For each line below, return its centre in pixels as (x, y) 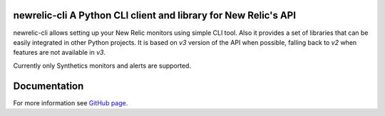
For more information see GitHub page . (71, 102)
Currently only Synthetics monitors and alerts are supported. (102, 65)
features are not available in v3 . (60, 53)
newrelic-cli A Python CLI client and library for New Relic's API (154, 15)
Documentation (48, 86)
